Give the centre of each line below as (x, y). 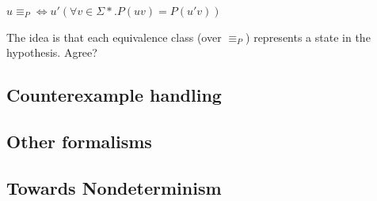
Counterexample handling (114, 95)
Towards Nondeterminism (114, 187)
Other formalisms (79, 141)
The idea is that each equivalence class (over (114, 37)
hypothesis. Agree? (52, 52)
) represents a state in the (308, 37)
